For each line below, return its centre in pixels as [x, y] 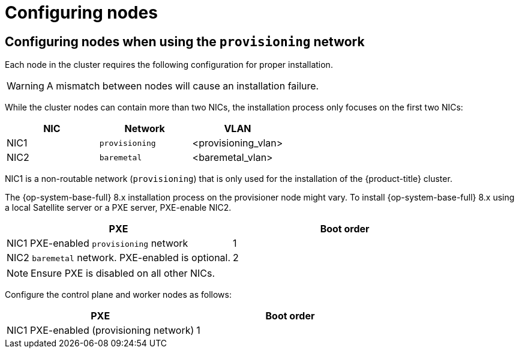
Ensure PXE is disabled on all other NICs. [123, 273]
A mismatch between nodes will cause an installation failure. [183, 86]
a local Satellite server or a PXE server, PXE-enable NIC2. [118, 208]
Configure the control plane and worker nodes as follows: [118, 295]
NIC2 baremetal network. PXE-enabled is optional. [119, 258]
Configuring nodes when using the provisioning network [185, 41]
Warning [25, 86]
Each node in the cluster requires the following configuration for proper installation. [169, 65]
